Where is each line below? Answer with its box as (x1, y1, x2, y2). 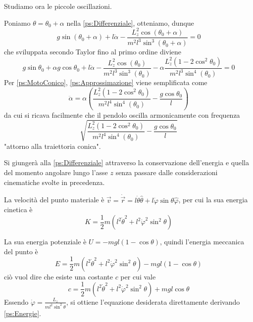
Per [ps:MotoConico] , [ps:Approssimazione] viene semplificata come (4, 77, 207, 88)
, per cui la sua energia (178, 194, 248, 205)
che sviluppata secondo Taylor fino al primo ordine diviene (4, 46, 182, 57)
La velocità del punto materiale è (4, 194, 104, 205)
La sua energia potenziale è (4, 236, 87, 247)
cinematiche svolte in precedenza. (4, 177, 105, 187)
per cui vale (120, 271, 156, 281)
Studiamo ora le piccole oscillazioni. (4, 1, 112, 11)
